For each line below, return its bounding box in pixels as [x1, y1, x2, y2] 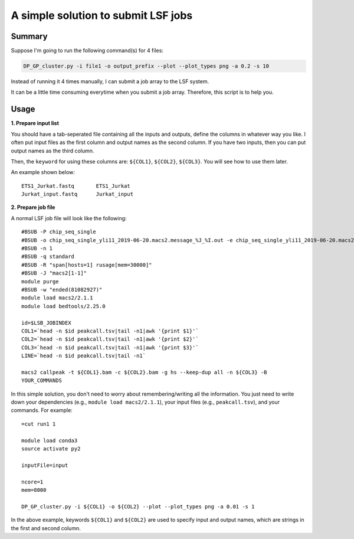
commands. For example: [11, 407, 73, 414]
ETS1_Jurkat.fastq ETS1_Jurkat [21, 182, 131, 189]
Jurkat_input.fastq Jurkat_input [21, 191, 134, 198]
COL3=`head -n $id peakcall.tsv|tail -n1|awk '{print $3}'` [21, 344, 199, 351]
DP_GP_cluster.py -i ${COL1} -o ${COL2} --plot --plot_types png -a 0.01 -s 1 [21, 503, 255, 510]
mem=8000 [21, 486, 47, 493]
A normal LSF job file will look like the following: [11, 214, 127, 221]
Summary [11, 31, 48, 41]
